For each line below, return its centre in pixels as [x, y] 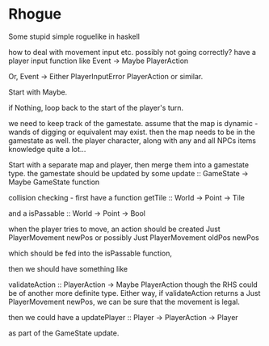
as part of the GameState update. [64, 333]
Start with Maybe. [38, 92]
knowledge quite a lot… [47, 149]
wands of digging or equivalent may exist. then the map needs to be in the [132, 132]
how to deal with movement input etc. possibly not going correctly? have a [132, 52]
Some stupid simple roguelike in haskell [74, 36]
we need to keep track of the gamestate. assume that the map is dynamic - [133, 123]
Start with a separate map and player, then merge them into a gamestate [128, 165]
